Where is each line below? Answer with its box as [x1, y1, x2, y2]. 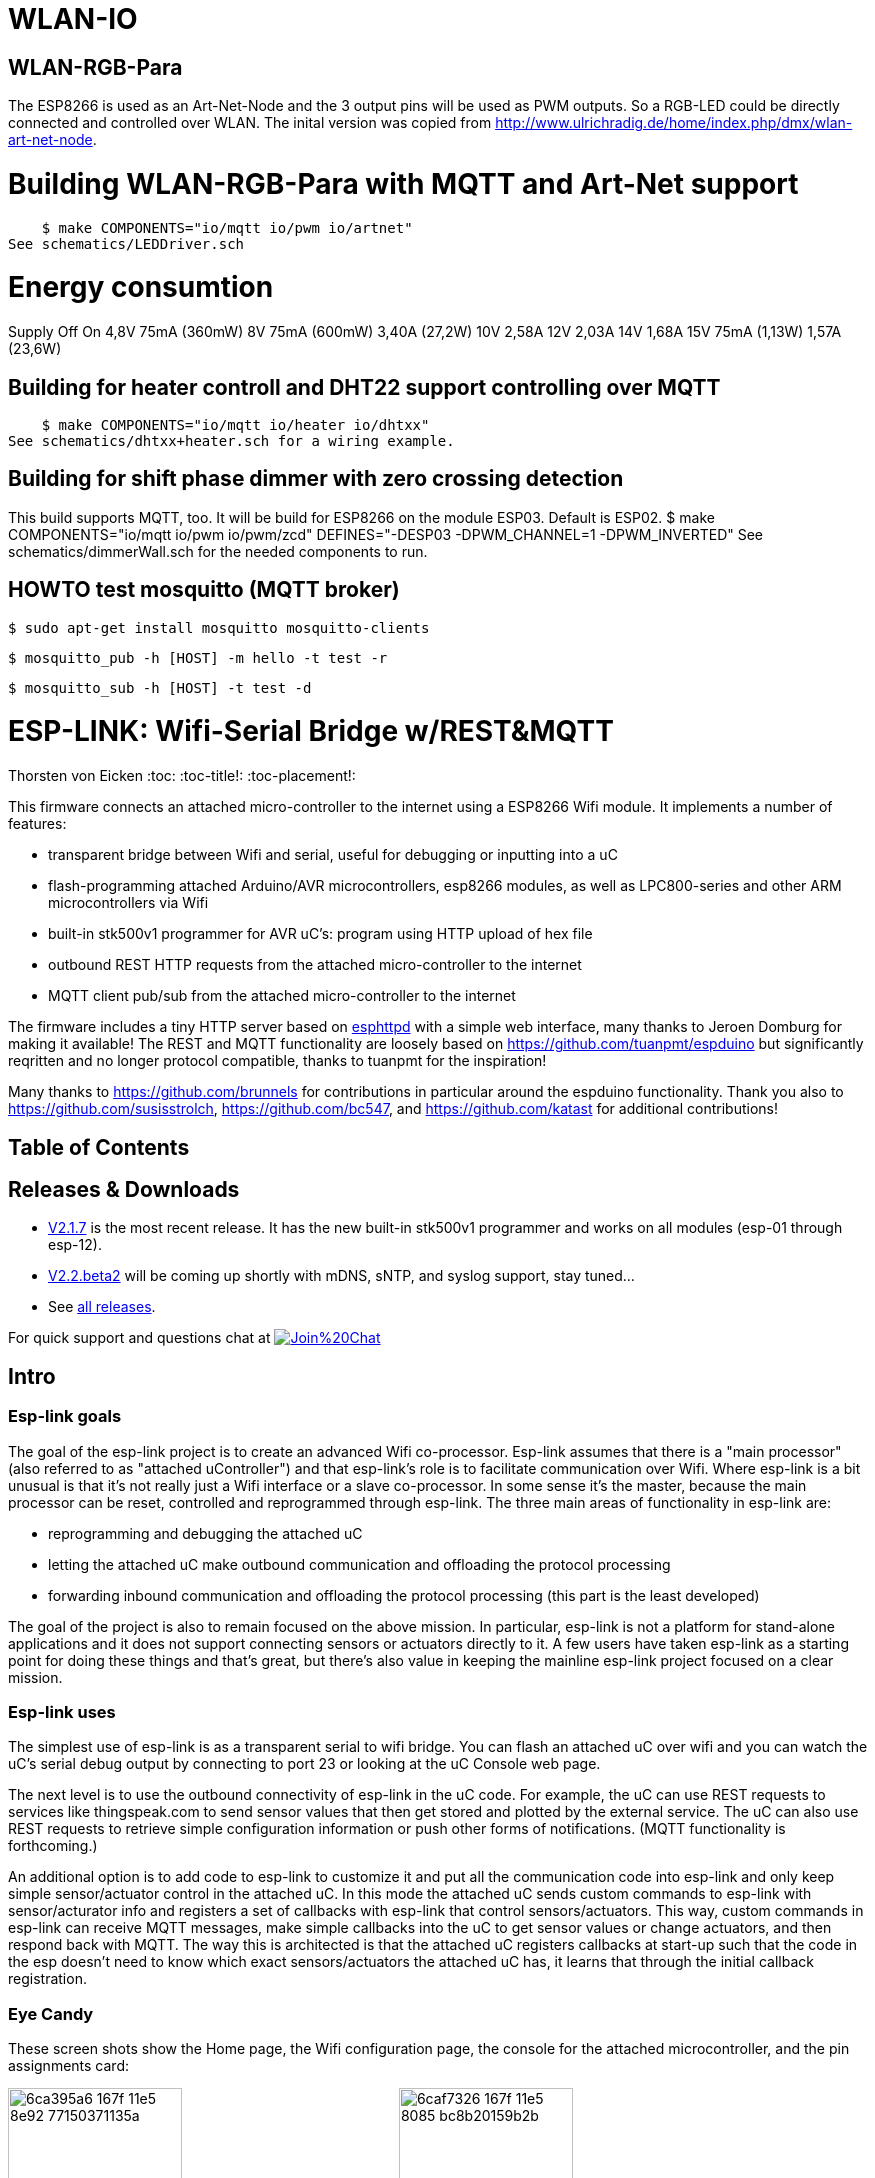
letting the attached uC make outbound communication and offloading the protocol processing [48, 1555, 671, 1573]
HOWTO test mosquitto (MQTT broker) [8, 577, 400, 603]
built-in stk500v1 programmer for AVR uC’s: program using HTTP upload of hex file [48, 925, 593, 943]
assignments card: [8, 2057, 129, 2075]
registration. [8, 1970, 87, 1988]
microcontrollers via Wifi [48, 894, 209, 912]
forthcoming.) [8, 1837, 98, 1855]
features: [8, 815, 67, 833]
